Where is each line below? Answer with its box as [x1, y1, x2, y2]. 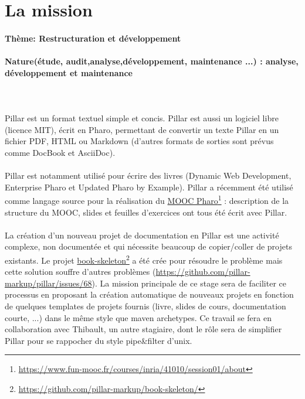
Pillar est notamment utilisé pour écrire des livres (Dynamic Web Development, [5, 169, 292, 182]
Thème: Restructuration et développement [5, 32, 181, 44]
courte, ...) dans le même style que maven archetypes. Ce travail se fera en [5, 311, 272, 323]
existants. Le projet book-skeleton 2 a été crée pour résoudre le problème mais [5, 252, 283, 266]
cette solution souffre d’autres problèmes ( [5, 265, 156, 278]
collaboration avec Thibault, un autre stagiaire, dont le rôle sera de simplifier [5, 323, 282, 335]
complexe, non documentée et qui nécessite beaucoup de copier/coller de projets [5, 240, 292, 253]
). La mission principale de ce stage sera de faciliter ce [91, 277, 287, 289]
